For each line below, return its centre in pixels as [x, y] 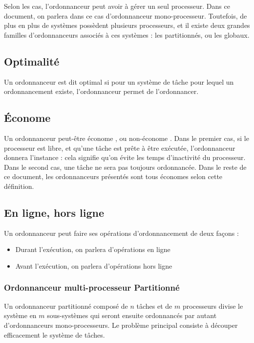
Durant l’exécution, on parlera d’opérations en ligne [93, 249]
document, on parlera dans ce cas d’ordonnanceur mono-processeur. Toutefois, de [126, 15]
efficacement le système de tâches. [54, 334]
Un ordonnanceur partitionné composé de [66, 306]
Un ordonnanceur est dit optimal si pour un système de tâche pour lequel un [119, 81]
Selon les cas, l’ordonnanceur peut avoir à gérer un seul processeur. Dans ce [117, 6]
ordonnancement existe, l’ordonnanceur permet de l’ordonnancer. [101, 91]
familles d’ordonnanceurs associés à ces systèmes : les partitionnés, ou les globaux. [127, 34]
